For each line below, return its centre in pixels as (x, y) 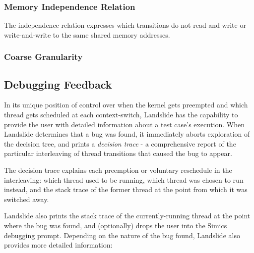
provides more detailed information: (58, 245)
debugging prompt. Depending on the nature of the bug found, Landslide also (122, 235)
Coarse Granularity (43, 57)
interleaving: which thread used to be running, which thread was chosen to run (124, 179)
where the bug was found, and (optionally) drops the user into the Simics (116, 225)
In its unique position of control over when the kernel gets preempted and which (126, 105)
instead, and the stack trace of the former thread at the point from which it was (126, 189)
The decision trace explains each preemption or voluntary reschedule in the (118, 170)
